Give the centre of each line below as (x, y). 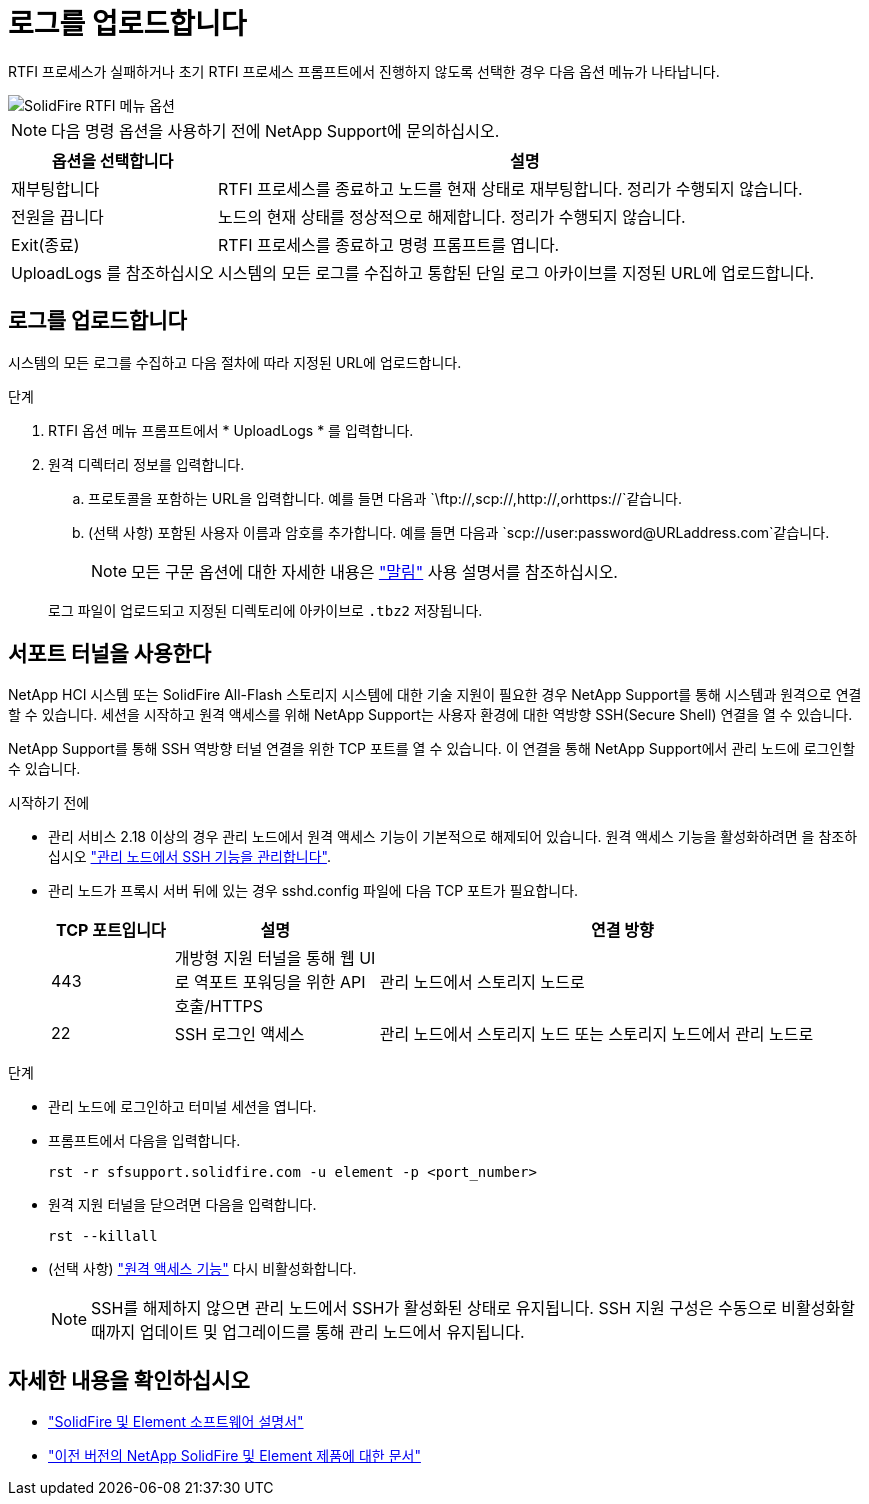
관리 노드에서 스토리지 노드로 (482, 982)
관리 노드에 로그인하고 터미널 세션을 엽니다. (182, 1107)
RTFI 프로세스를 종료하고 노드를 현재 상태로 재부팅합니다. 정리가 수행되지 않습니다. (510, 188)
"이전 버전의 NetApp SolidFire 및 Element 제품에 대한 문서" (234, 1456)
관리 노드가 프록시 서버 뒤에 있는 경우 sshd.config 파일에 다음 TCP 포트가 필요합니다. (313, 891)
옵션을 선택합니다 (112, 160)
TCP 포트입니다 (111, 930)
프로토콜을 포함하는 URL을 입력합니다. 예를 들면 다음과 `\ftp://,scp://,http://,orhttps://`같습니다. (385, 498)
